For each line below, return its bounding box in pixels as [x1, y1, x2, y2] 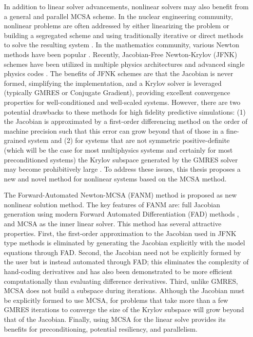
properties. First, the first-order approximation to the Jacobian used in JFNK [4, 228, 236, 238]
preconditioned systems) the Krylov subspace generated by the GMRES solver [4, 154, 238, 164]
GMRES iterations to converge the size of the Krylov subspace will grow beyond [4, 304, 244, 315]
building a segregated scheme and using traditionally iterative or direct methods [4, 30, 243, 40]
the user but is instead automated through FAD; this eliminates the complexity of [4, 257, 249, 267]
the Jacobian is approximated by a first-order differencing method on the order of [4, 116, 248, 126]
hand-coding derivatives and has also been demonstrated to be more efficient [4, 266, 233, 277]
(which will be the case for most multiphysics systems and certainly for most [4, 144, 233, 155]
